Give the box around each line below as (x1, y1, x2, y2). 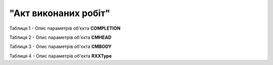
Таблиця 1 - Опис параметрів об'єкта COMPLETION (9, 25, 121, 31)
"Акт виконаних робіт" (9, 8, 111, 19)
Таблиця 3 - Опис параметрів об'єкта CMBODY (9, 43, 112, 50)
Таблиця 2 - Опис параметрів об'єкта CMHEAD (9, 34, 112, 40)
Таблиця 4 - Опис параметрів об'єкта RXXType (9, 53, 112, 59)
